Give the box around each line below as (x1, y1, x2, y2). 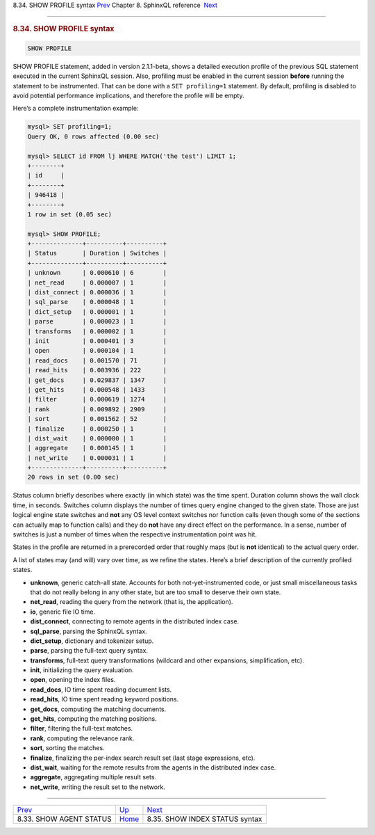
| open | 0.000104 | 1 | (27, 347, 167, 355)
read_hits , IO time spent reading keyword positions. (30, 695, 179, 703)
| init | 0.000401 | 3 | (27, 337, 167, 344)
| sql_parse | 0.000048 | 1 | (27, 298, 167, 306)
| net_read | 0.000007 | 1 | (27, 278, 167, 287)
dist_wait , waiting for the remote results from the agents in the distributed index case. (30, 763, 276, 772)
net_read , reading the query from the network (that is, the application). (30, 598, 233, 606)
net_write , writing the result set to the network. (30, 783, 166, 791)
